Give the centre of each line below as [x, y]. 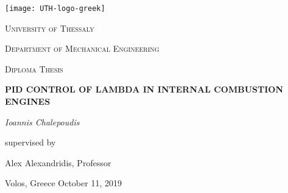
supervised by [30, 142]
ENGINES [28, 101]
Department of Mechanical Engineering [82, 48]
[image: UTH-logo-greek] [55, 9]
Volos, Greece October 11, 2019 [63, 183]
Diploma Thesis [34, 68]
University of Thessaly [50, 28]
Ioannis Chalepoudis [42, 121]
